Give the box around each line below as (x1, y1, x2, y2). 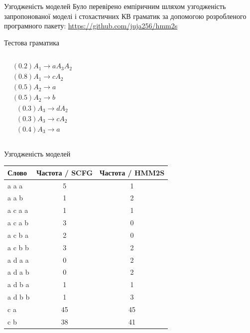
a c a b (7, 217, 28, 228)
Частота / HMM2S (100, 167, 165, 177)
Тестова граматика (4, 37, 60, 47)
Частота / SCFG (36, 167, 93, 177)
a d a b (7, 267, 29, 277)
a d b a (7, 279, 29, 290)
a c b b (7, 242, 29, 252)
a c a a (7, 205, 28, 215)
